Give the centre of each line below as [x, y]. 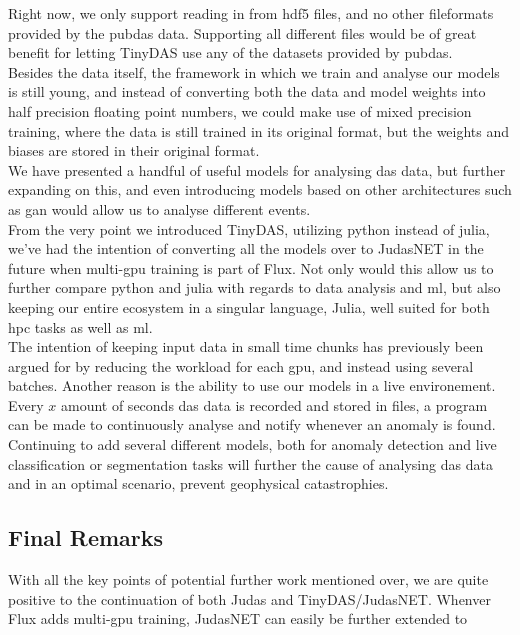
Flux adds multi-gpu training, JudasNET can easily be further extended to [238, 618]
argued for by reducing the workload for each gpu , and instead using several [241, 365]
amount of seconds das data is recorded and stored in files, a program [274, 404]
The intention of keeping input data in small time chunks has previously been [246, 346]
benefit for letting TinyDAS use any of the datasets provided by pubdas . [230, 52]
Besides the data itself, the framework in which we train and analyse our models [254, 71]
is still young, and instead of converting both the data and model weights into [247, 91]
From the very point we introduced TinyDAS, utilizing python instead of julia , [249, 228]
